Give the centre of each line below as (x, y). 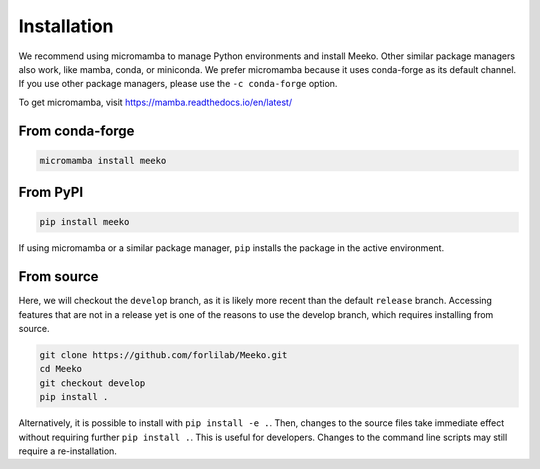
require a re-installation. (67, 451)
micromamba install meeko (103, 160)
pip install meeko (84, 222)
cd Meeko (61, 369)
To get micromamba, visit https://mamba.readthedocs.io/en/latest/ (155, 102)
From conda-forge (76, 130)
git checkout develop (92, 383)
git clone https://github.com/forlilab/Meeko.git (163, 354)
